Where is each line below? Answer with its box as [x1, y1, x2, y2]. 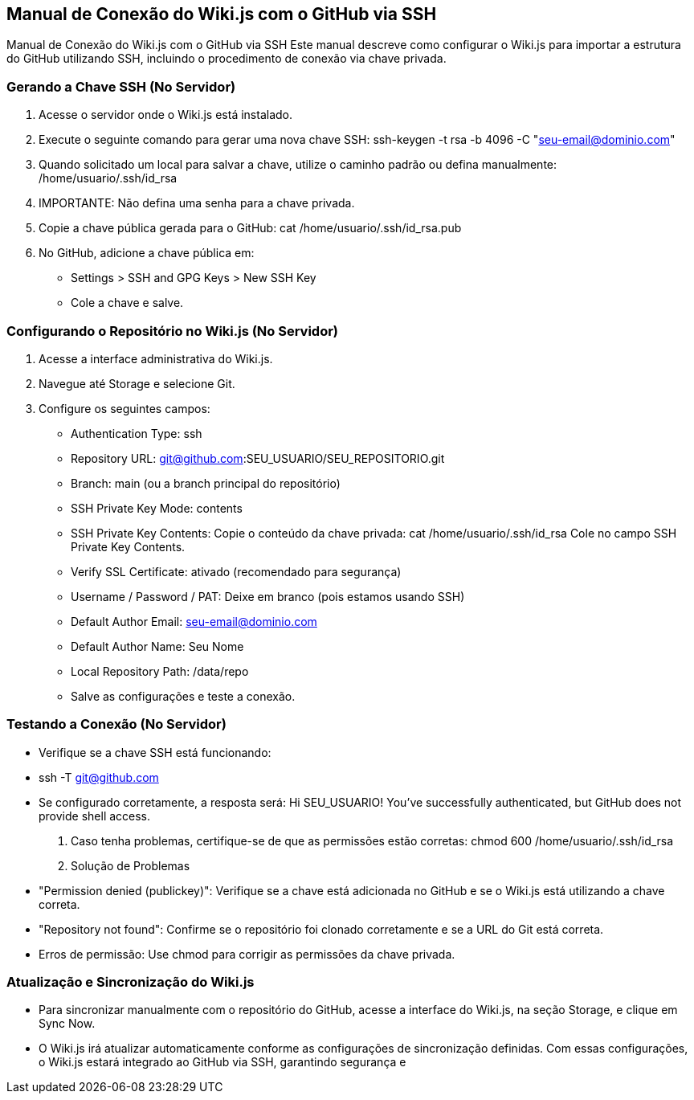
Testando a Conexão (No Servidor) [6, 716, 227, 733]
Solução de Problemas [71, 858, 190, 873]
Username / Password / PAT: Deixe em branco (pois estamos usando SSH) [71, 589, 465, 603]
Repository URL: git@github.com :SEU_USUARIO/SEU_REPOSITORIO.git [71, 451, 445, 465]
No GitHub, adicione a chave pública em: [39, 246, 255, 260]
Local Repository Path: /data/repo [71, 664, 249, 678]
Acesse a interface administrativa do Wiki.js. [39, 351, 273, 366]
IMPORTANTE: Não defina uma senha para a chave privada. [39, 196, 355, 211]
